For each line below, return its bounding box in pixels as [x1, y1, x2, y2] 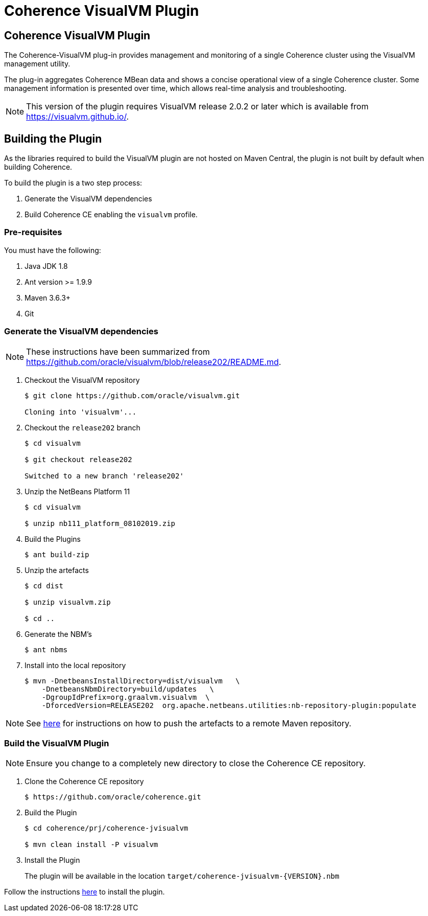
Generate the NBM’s [25, 629, 92, 638]
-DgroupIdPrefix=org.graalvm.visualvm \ [41, 693, 210, 701]
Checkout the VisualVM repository [25, 375, 140, 384]
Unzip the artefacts [25, 565, 89, 575]
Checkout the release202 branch [25, 423, 140, 432]
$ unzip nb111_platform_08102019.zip [25, 519, 176, 528]
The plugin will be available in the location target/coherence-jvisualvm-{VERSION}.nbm [25, 872, 340, 881]
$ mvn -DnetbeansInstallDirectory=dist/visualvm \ [25, 676, 240, 685]
